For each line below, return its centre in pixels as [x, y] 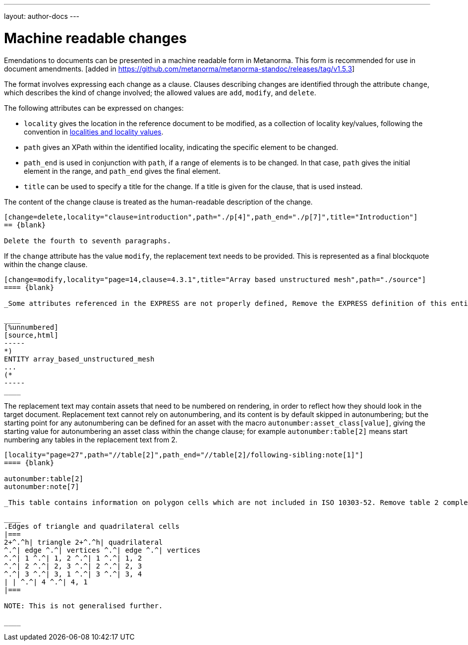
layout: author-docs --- [42, 16]
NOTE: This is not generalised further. [84, 606]
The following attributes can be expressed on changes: [94, 108]
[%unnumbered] [31, 327]
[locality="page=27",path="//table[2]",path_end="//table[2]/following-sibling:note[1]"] [184, 455]
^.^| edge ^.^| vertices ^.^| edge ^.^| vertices [102, 550]
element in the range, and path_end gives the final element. [122, 171]
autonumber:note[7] [42, 486]
